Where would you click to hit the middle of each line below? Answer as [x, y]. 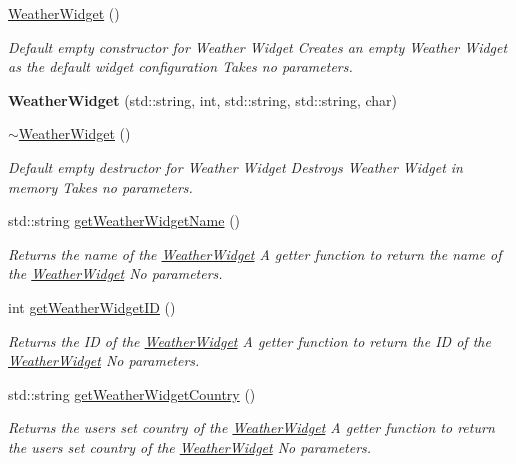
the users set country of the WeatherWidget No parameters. [190, 446]
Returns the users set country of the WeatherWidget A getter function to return [251, 427]
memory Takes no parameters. [100, 186]
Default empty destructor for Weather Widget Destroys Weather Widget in [235, 166]
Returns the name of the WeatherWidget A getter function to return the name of [255, 253]
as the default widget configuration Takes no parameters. [180, 66]
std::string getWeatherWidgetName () [124, 220]
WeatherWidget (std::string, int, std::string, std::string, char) [203, 99]
